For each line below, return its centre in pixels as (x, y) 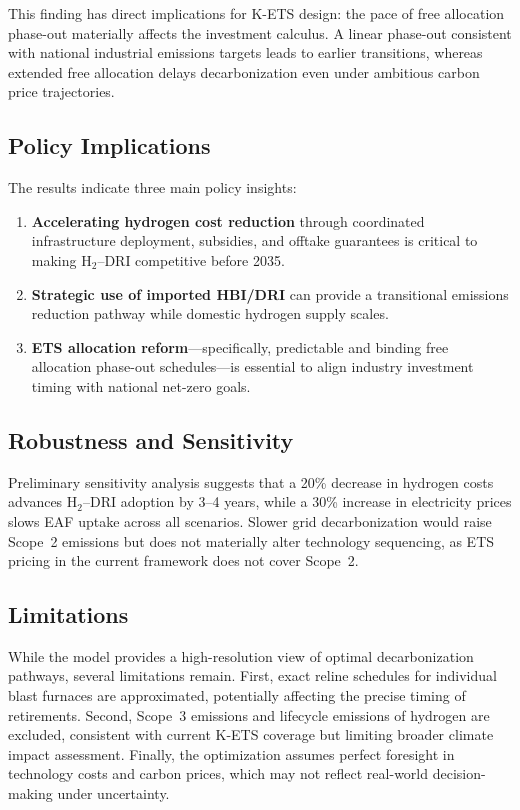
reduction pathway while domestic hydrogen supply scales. (210, 313)
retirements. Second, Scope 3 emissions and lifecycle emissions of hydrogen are (249, 714)
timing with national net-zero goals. (141, 385)
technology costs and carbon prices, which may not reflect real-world (218, 773)
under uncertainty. (113, 793)
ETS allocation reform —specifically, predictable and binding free (240, 346)
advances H (43, 501)
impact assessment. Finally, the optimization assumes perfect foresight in (231, 753)
